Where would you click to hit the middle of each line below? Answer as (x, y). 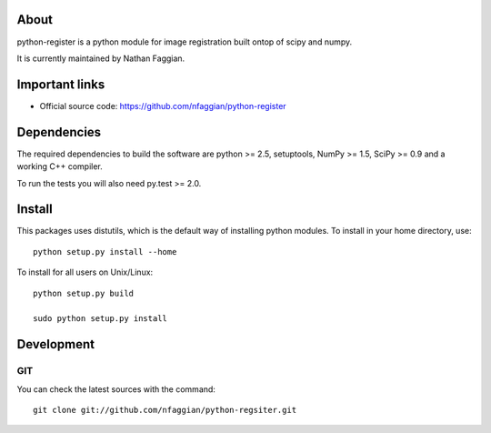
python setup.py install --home (105, 252)
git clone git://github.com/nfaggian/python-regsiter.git (165, 410)
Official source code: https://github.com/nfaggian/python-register (163, 106)
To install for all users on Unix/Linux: (85, 272)
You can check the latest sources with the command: (116, 389)
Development (56, 344)
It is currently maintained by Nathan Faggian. (101, 58)
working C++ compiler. (60, 166)
